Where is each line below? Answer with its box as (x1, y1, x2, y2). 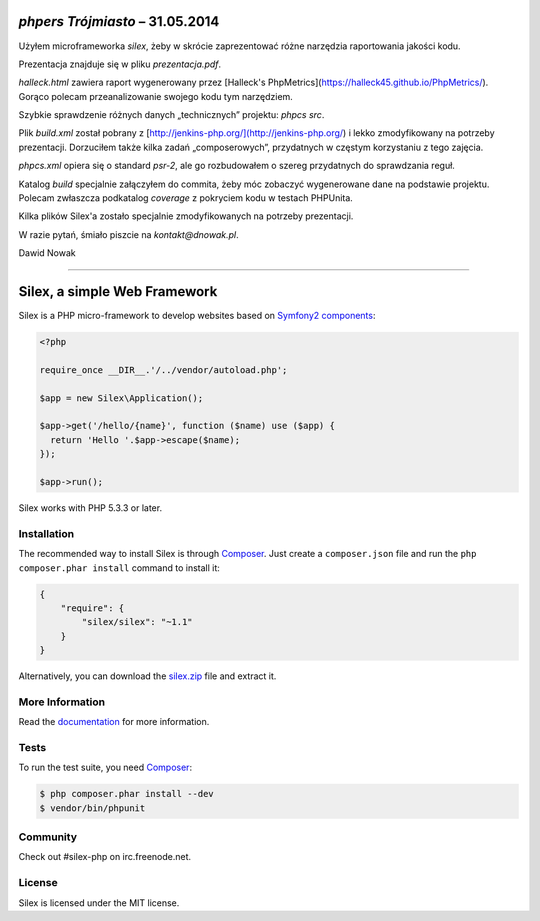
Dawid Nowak (18, 247, 77, 259)
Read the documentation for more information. (18, 716, 210, 728)
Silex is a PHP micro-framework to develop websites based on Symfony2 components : (18, 310, 376, 322)
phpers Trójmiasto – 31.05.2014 (18, 13, 220, 30)
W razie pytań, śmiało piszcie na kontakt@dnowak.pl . (18, 228, 239, 240)
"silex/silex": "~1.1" (81, 616, 194, 628)
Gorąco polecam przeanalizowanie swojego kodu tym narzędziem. (18, 90, 294, 102)
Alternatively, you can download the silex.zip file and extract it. (18, 670, 277, 682)
